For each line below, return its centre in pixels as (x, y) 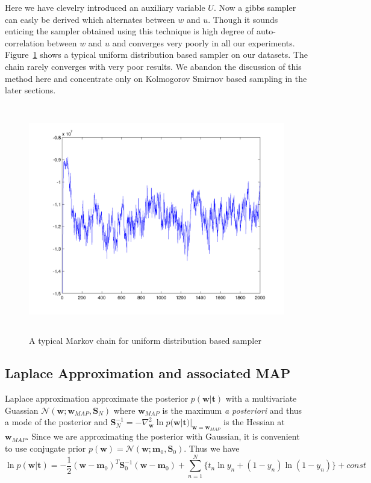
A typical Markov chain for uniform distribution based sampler (145, 341)
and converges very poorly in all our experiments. (204, 42)
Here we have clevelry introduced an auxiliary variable (105, 7)
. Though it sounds (243, 19)
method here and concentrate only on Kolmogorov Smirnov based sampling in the (156, 78)
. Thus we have (212, 448)
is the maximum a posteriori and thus (232, 410)
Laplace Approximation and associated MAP (148, 373)
